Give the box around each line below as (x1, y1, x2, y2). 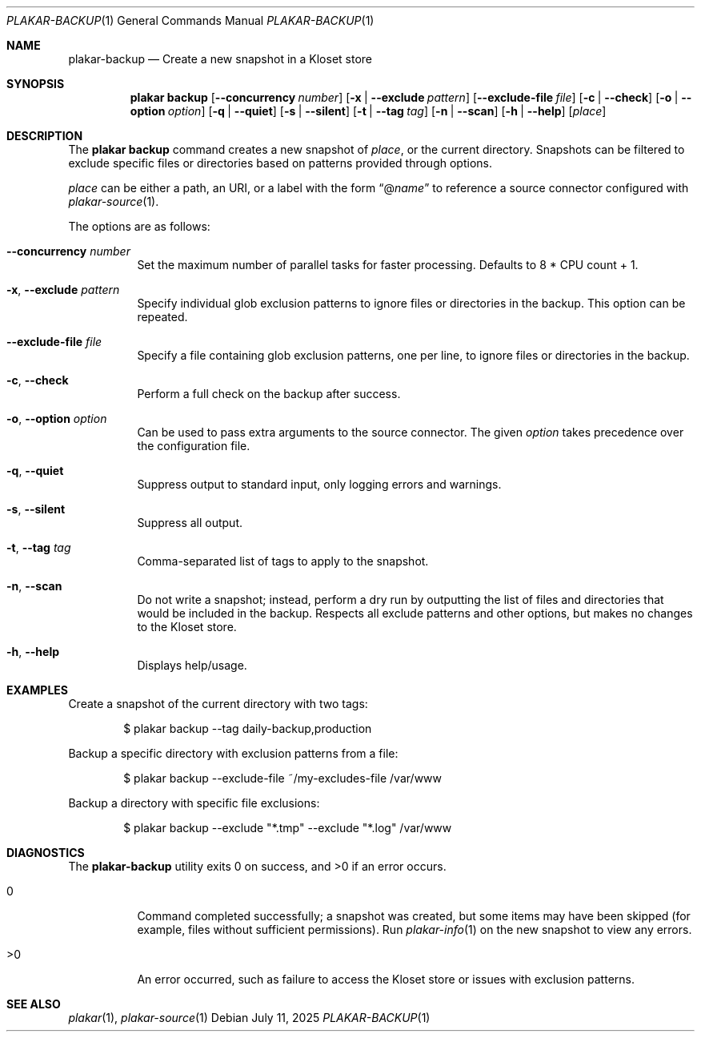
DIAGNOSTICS (6, 846, 85, 859)
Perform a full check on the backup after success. (137, 387, 401, 400)
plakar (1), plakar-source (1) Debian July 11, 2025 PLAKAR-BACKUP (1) (68, 1011, 431, 1024)
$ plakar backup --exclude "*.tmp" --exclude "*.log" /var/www (123, 821, 452, 835)
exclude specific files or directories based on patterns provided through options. (68, 156, 492, 170)
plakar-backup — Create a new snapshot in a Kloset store (68, 52, 372, 66)
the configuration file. (137, 439, 250, 453)
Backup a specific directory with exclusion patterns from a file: (68, 746, 399, 760)
